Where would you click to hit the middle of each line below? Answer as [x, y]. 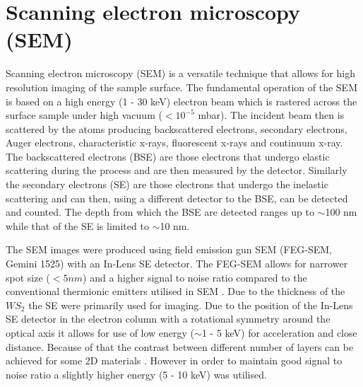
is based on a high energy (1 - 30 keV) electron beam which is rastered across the [181, 101]
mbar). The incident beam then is [271, 115]
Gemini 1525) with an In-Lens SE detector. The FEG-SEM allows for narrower [177, 264]
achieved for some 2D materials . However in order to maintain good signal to [174, 360]
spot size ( [28, 277]
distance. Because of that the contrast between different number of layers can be [180, 346]
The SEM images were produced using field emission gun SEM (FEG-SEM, [169, 249]
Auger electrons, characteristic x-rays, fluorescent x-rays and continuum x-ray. [174, 143]
